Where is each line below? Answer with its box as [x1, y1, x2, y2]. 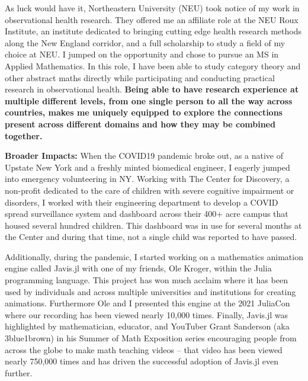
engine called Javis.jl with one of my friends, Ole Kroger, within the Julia [5, 262, 272, 274]
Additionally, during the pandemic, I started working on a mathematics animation [5, 250, 303, 262]
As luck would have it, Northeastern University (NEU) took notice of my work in [5, 2, 300, 14]
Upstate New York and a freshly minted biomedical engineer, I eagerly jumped [5, 161, 290, 173]
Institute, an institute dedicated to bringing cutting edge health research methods [5, 25, 301, 37]
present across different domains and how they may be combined [5, 117, 275, 130]
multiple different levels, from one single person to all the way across [5, 94, 293, 107]
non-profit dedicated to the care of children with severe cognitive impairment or [5, 184, 294, 196]
